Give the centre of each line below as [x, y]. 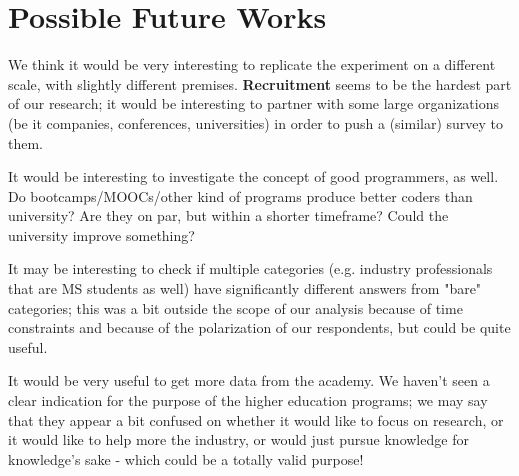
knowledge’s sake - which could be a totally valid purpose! [186, 458]
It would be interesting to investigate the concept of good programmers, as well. [253, 176]
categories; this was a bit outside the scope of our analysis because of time [235, 307]
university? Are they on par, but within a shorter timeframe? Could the [228, 215]
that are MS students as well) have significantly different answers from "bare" [245, 288]
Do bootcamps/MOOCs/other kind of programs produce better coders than [240, 195]
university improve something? [101, 234]
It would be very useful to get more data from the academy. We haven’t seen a [249, 380]
